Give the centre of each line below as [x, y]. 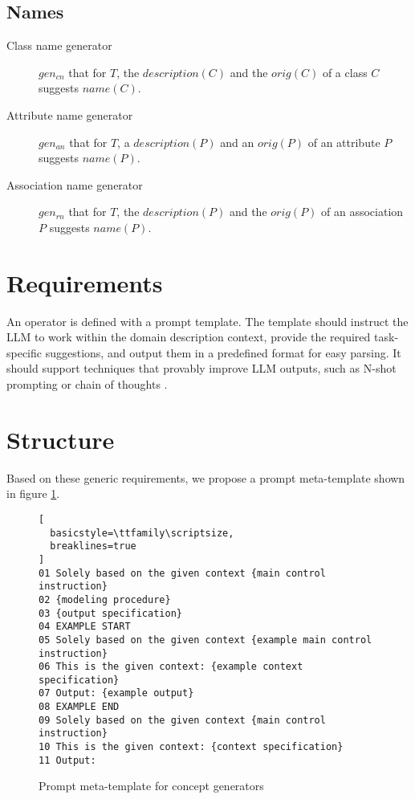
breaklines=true [93, 546]
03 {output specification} [110, 613]
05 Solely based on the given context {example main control [205, 640]
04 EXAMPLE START [85, 627]
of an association [362, 212]
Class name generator [59, 45]
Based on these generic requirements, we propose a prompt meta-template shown [206, 477]
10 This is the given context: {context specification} [191, 747]
